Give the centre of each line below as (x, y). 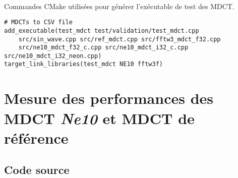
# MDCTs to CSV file (39, 22)
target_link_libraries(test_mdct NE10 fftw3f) (83, 64)
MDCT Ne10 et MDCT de (99, 118)
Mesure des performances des (109, 98)
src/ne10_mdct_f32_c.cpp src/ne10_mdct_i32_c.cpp (103, 48)
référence (36, 137)
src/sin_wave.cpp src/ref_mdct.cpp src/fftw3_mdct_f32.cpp (120, 39)
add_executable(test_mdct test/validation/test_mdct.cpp (102, 31)
